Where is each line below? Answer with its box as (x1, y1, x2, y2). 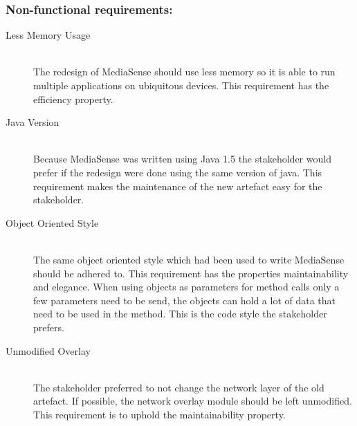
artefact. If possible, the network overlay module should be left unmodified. (33, 393, 352, 408)
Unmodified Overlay (6, 343, 91, 358)
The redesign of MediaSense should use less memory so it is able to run (33, 64, 336, 79)
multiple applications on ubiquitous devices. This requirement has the (33, 78, 329, 92)
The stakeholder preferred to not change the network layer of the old (33, 380, 324, 394)
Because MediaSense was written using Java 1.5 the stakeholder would (33, 151, 331, 166)
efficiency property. (33, 91, 113, 106)
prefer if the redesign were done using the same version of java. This (33, 165, 322, 179)
